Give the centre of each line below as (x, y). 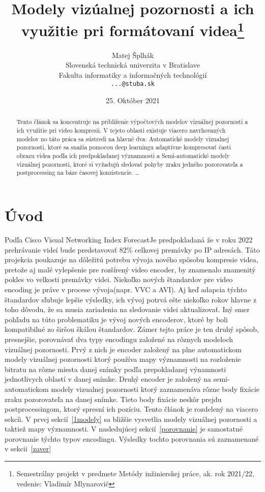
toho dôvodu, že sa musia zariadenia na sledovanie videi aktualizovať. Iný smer (127, 309)
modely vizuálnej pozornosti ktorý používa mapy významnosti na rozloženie (123, 359)
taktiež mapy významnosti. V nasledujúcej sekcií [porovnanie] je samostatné (124, 429)
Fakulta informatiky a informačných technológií (133, 74)
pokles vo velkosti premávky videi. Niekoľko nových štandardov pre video (119, 279)
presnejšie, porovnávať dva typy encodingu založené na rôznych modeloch (119, 339)
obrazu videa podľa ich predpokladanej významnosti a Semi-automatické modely (123, 156)
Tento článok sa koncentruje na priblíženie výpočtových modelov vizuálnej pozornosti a (132, 122)
